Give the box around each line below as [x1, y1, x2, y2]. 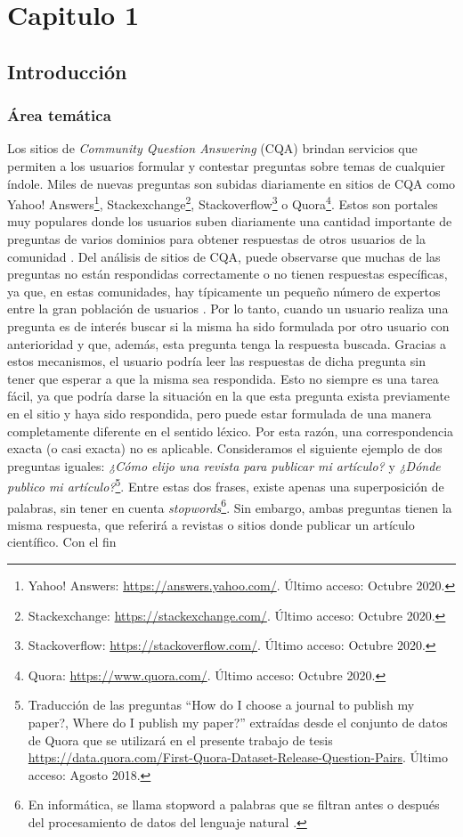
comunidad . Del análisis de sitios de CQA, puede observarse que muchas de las [7, 247, 441, 265]
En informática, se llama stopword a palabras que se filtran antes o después [28, 795, 440, 814]
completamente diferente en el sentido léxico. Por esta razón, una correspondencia [7, 421, 454, 440]
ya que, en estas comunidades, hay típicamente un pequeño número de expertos [7, 281, 441, 300]
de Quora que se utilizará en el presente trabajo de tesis [28, 730, 333, 749]
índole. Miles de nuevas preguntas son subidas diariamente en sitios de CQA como [7, 174, 456, 192]
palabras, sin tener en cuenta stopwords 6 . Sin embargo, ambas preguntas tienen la [7, 495, 452, 516]
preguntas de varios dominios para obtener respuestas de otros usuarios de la [7, 230, 426, 248]
